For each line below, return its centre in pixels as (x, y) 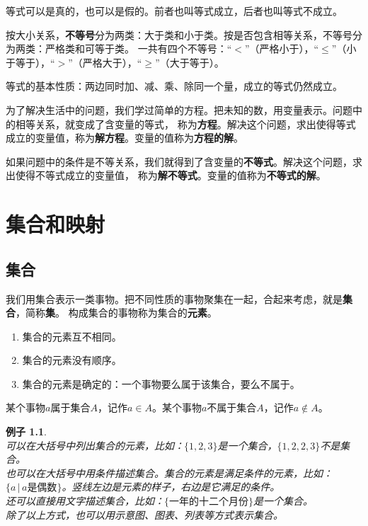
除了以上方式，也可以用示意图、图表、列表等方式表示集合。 (144, 514)
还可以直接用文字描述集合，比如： (85, 501)
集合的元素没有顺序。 (72, 360)
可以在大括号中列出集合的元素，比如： (95, 445)
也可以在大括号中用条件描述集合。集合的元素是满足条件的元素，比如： (169, 473)
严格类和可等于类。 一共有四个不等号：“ (138, 48)
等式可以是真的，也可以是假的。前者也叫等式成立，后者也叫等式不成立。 (174, 11)
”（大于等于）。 (190, 62)
